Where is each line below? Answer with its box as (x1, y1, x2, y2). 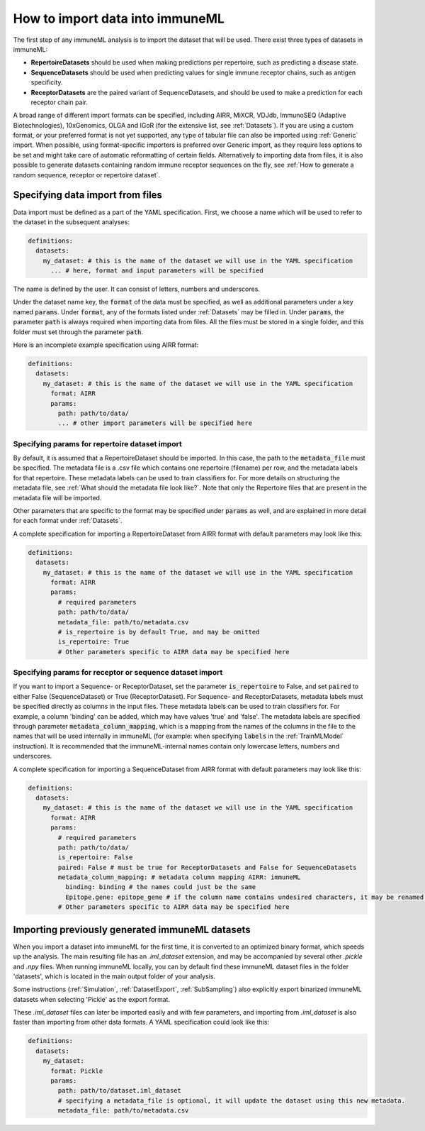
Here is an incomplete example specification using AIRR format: (13, 341, 199, 349)
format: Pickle (50, 1066, 103, 1075)
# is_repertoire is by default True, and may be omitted (57, 628, 260, 636)
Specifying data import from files (13, 189, 163, 202)
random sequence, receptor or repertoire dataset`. (13, 170, 161, 179)
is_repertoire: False (57, 854, 133, 861)
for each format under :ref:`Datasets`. (13, 517, 123, 525)
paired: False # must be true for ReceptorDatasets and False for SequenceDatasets (57, 863, 357, 871)
